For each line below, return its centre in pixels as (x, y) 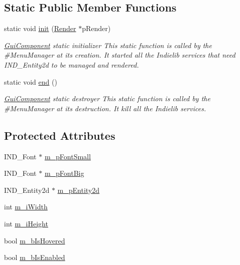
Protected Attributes (60, 135)
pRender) (96, 28)
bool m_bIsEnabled (35, 257)
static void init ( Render (40, 28)
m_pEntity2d (79, 190)
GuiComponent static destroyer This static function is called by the (107, 98)
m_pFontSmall (68, 156)
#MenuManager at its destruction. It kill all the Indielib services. (105, 108)
